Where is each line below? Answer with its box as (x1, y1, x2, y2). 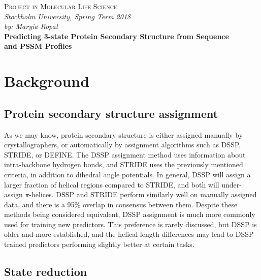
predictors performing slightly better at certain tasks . (28, 239, 194, 250)
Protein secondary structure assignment (4, 105, 218, 121)
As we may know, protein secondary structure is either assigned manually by (4, 129, 243, 140)
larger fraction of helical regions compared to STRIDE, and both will (4, 179, 219, 190)
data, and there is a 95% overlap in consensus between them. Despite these (4, 199, 238, 209)
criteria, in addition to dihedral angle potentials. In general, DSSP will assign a (4, 169, 251, 179)
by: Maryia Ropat (4, 21, 58, 32)
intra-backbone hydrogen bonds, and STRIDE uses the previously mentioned (4, 159, 243, 170)
